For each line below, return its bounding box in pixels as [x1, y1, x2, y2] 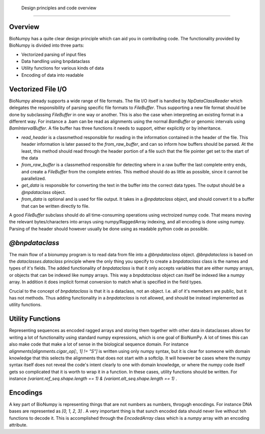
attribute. [9, 422, 28, 428]
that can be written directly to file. [21, 203, 90, 209]
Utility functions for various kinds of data [21, 65, 104, 71]
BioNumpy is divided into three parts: [9, 42, 84, 49]
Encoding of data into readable [21, 72, 84, 78]
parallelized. [21, 176, 46, 182]
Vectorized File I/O [9, 85, 67, 93]
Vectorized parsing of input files [21, 52, 86, 57]
